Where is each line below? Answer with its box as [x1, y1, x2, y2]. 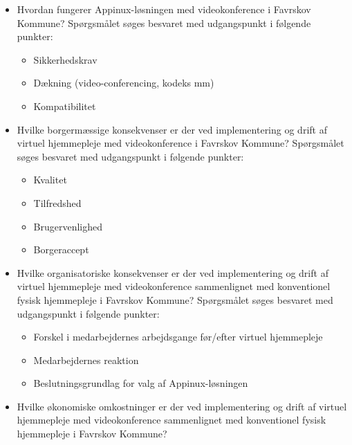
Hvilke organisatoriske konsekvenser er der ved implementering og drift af [17, 265, 328, 280]
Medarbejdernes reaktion [33, 352, 139, 367]
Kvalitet [33, 172, 67, 187]
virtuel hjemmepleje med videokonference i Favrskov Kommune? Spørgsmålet [17, 136, 344, 150]
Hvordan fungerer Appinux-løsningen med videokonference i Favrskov [17, 2, 311, 16]
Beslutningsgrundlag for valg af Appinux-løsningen [33, 376, 248, 390]
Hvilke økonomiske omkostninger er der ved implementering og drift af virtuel [17, 399, 347, 413]
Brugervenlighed [33, 219, 103, 233]
